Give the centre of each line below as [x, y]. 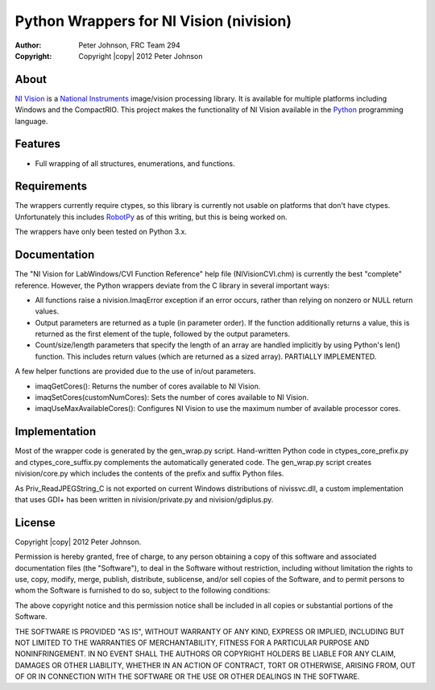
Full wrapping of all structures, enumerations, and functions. [135, 163]
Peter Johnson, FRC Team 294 [129, 45]
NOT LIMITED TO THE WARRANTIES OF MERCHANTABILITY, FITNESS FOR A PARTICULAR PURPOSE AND [192, 642]
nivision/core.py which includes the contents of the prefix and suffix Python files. [149, 474]
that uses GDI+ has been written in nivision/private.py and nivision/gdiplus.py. [144, 499]
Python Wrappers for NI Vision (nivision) [153, 21]
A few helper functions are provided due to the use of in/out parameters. [135, 372]
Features [37, 144]
